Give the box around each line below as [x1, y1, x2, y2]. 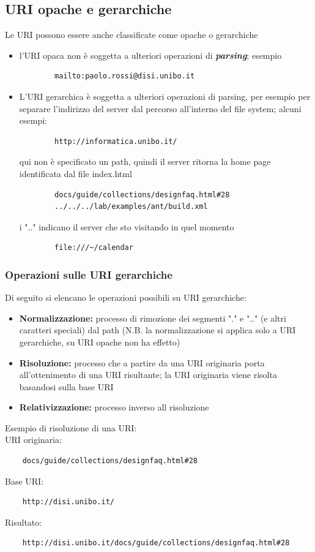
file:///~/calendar [54, 243, 133, 252]
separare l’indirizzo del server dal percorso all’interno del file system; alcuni [19, 102, 302, 115]
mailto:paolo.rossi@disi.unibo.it [54, 72, 195, 81]
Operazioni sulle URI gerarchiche [5, 267, 172, 282]
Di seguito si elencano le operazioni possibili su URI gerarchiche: [5, 291, 246, 304]
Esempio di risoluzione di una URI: [5, 421, 137, 434]
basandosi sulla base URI [19, 380, 114, 393]
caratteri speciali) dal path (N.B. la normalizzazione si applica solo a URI [19, 323, 296, 336]
